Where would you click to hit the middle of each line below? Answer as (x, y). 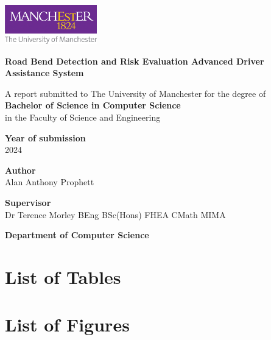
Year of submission (45, 137)
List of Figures (67, 324)
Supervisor (28, 202)
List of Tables (63, 276)
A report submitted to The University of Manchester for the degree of (135, 93)
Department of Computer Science (77, 235)
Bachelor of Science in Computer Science (93, 105)
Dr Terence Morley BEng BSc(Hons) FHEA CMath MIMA (115, 214)
